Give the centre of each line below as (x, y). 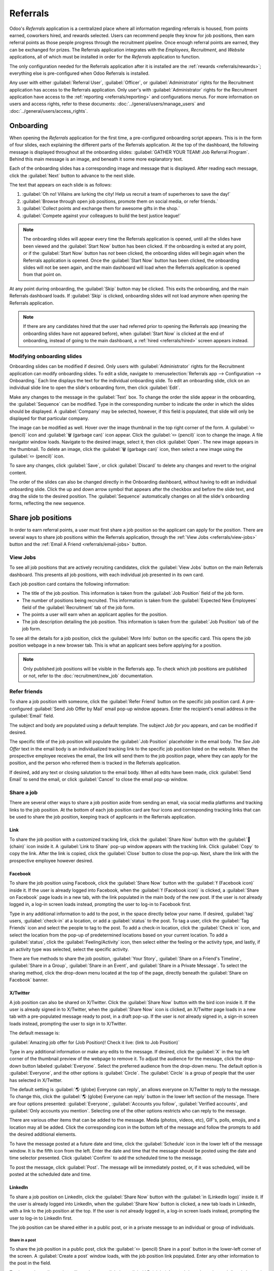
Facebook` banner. (29, 980)
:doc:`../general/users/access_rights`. (49, 111)
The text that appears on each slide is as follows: (60, 185)
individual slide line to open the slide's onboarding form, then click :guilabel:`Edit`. (95, 388)
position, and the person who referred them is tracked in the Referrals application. (95, 763)
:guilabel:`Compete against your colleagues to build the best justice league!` (101, 216)
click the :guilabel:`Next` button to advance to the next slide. (72, 175)
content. (18, 472)
